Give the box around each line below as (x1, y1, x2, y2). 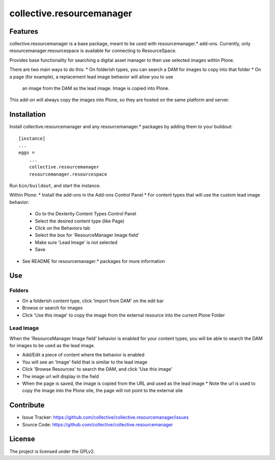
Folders (9, 287, 29, 294)
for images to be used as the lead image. (9, 343, 95, 349)
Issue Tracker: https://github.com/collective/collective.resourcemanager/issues (22, 414, 189, 421)
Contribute (9, 401, 45, 409)
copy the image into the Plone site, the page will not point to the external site (22, 388, 183, 394)
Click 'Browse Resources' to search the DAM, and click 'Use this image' (22, 366, 173, 372)
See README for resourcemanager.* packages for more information (22, 258, 166, 264)
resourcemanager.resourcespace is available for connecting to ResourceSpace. (9, 47, 177, 54)
